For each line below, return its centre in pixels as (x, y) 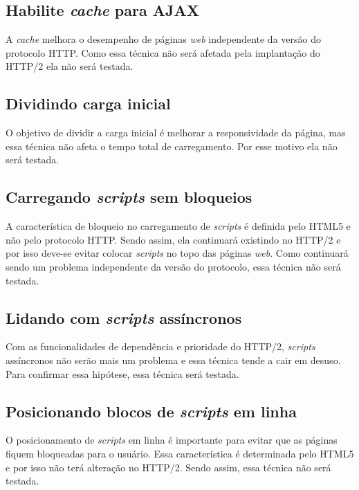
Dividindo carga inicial (88, 103)
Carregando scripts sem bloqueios (129, 197)
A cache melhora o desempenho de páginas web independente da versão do (163, 39)
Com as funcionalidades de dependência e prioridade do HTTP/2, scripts (160, 346)
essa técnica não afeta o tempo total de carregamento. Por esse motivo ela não (172, 146)
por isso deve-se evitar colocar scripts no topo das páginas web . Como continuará (177, 253)
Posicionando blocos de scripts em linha (151, 411)
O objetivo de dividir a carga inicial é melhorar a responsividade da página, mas (176, 133)
